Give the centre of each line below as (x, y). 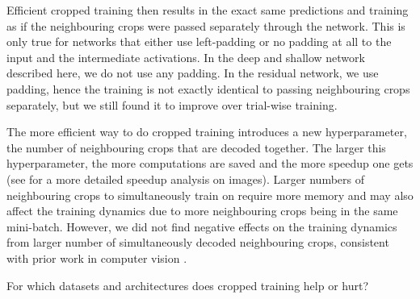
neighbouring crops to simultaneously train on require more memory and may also (210, 195)
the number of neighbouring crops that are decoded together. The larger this (196, 147)
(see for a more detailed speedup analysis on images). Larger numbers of (185, 179)
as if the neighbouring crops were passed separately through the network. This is (206, 25)
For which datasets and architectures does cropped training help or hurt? (188, 285)
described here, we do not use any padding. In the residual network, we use (193, 73)
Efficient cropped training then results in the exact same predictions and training (208, 10)
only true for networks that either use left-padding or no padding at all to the (199, 42)
